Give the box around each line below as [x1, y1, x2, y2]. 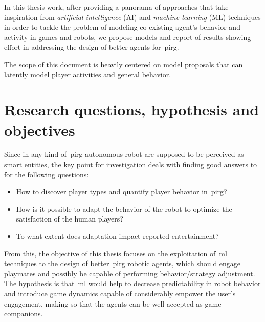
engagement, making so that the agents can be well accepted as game [4, 298, 222, 309]
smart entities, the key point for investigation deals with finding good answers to [4, 159, 257, 170]
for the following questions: [4, 169, 89, 179]
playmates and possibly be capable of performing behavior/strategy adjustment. [4, 268, 255, 278]
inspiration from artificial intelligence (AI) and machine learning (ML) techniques [4, 11, 261, 22]
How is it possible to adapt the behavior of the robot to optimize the [16, 203, 232, 214]
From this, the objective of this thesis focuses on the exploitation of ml [4, 248, 227, 258]
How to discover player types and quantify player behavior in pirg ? [16, 186, 227, 197]
